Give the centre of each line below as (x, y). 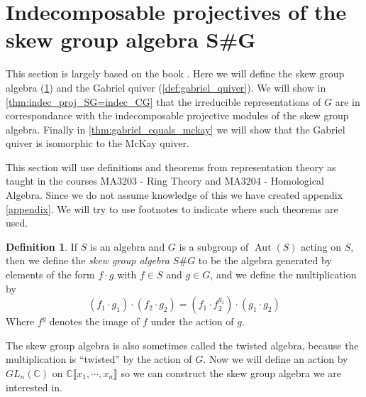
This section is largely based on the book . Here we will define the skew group (175, 74)
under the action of (192, 321)
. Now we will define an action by (276, 359)
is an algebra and (128, 246)
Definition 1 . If (42, 246)
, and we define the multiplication (283, 274)
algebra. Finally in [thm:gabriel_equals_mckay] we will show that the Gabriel (176, 129)
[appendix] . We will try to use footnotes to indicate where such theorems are (172, 208)
